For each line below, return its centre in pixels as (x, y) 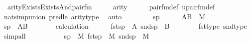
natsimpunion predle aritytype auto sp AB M (105, 16)
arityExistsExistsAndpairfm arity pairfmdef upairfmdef (111, 6)
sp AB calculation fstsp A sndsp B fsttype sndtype (125, 26)
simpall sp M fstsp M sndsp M (76, 35)
